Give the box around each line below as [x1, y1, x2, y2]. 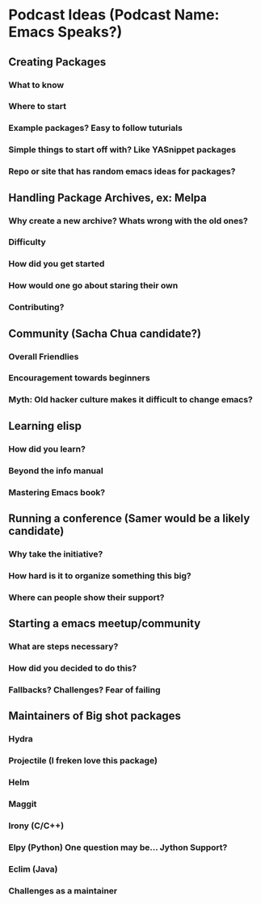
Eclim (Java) [8, 863, 58, 874]
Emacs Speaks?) [8, 23, 123, 41]
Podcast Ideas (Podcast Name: [8, 6, 220, 24]
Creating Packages [8, 55, 107, 69]
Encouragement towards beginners [8, 372, 151, 384]
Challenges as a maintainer [8, 885, 118, 896]
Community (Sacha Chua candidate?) [8, 326, 202, 340]
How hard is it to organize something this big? [8, 570, 192, 581]
